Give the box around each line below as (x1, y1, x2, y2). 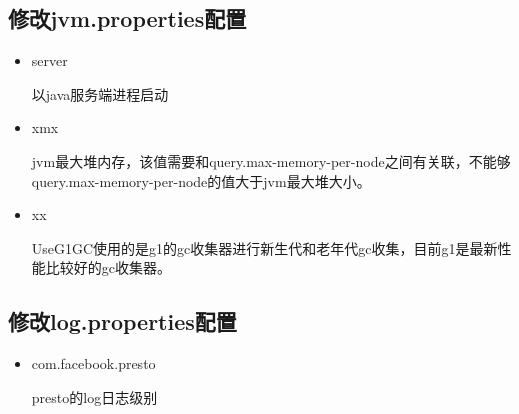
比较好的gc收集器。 (45, 257, 172, 278)
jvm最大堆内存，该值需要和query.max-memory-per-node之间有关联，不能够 (31, 150, 511, 171)
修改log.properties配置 (8, 306, 237, 337)
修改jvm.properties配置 (8, 3, 247, 34)
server (31, 50, 68, 71)
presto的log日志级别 (31, 386, 158, 407)
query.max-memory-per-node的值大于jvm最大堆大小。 (31, 170, 371, 191)
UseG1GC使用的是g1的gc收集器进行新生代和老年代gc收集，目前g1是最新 (31, 237, 498, 258)
